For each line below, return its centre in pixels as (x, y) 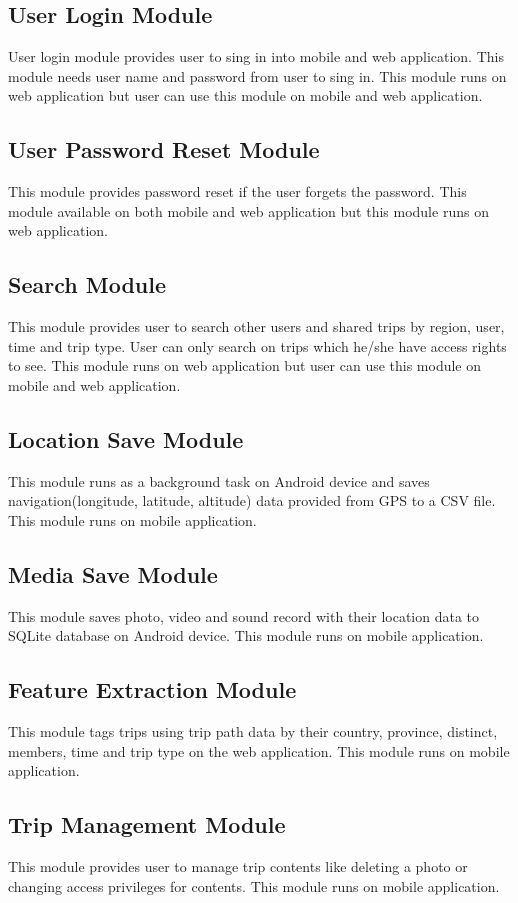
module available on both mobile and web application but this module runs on (248, 210)
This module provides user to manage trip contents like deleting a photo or (238, 866)
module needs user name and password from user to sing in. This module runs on (257, 75)
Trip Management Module (147, 824)
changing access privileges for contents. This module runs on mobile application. (254, 885)
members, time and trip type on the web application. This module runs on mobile (259, 750)
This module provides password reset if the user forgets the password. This (237, 191)
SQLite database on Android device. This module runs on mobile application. (246, 635)
